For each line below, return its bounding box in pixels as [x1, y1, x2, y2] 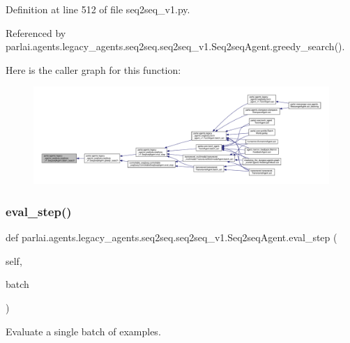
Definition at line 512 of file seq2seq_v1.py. [6, 2, 190, 16]
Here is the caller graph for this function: [6, 62, 181, 77]
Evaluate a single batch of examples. [6, 323, 161, 338]
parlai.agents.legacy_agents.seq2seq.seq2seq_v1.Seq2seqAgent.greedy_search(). [6, 39, 345, 54]
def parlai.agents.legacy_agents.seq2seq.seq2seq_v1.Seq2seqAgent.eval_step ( [6, 230, 337, 245]
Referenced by [6, 25, 66, 40]
